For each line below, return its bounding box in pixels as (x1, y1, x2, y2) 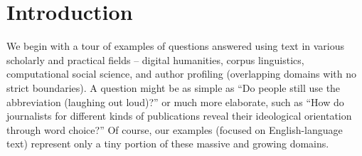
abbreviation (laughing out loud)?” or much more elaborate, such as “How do (6, 94, 344, 109)
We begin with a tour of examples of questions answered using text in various (6, 38, 345, 53)
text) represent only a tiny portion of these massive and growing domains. (6, 136, 329, 151)
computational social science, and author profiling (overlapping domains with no (6, 66, 356, 81)
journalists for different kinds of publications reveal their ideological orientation (6, 108, 352, 123)
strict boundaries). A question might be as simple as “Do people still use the (6, 80, 341, 95)
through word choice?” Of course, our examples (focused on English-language (6, 122, 343, 137)
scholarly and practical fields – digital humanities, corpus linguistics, (6, 52, 304, 67)
